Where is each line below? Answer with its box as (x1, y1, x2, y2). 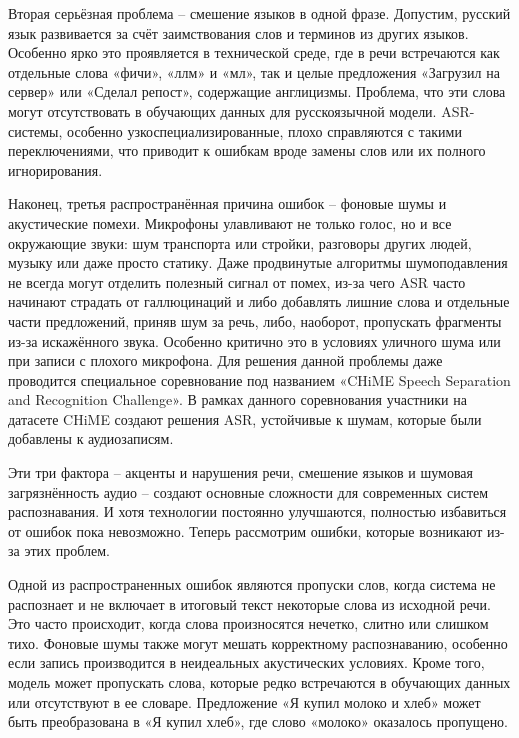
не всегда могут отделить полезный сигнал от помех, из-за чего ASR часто (8, 271, 466, 292)
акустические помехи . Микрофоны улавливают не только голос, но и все (8, 212, 452, 233)
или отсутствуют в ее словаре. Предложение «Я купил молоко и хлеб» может (8, 691, 481, 712)
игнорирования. (8, 159, 103, 180)
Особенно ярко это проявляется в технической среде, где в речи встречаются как (8, 42, 500, 63)
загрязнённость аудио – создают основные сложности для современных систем (8, 481, 489, 502)
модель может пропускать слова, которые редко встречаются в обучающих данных (8, 672, 511, 692)
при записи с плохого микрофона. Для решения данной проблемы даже (8, 350, 443, 371)
